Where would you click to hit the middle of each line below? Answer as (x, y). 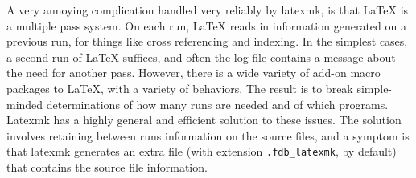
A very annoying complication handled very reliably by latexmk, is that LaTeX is (208, 10)
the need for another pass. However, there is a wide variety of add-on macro (194, 73)
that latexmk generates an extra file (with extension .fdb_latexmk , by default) (202, 151)
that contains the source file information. (107, 167)
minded (25, 104)
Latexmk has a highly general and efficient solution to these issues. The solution (204, 120)
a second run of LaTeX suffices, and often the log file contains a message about (201, 57)
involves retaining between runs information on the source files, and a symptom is (208, 135)
